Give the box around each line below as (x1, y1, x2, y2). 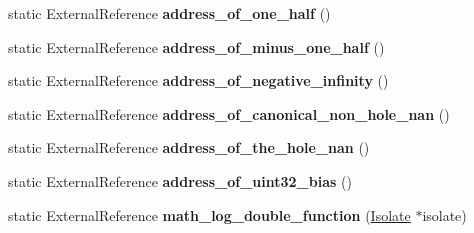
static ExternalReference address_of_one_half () (8, 3, 331, 23)
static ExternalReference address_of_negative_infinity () (8, 70, 389, 91)
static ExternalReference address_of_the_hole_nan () (8, 137, 370, 158)
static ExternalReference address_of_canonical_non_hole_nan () (8, 103, 450, 124)
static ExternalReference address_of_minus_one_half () (8, 36, 385, 57)
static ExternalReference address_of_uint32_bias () (8, 170, 352, 191)
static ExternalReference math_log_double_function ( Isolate (8, 204, 411, 225)
